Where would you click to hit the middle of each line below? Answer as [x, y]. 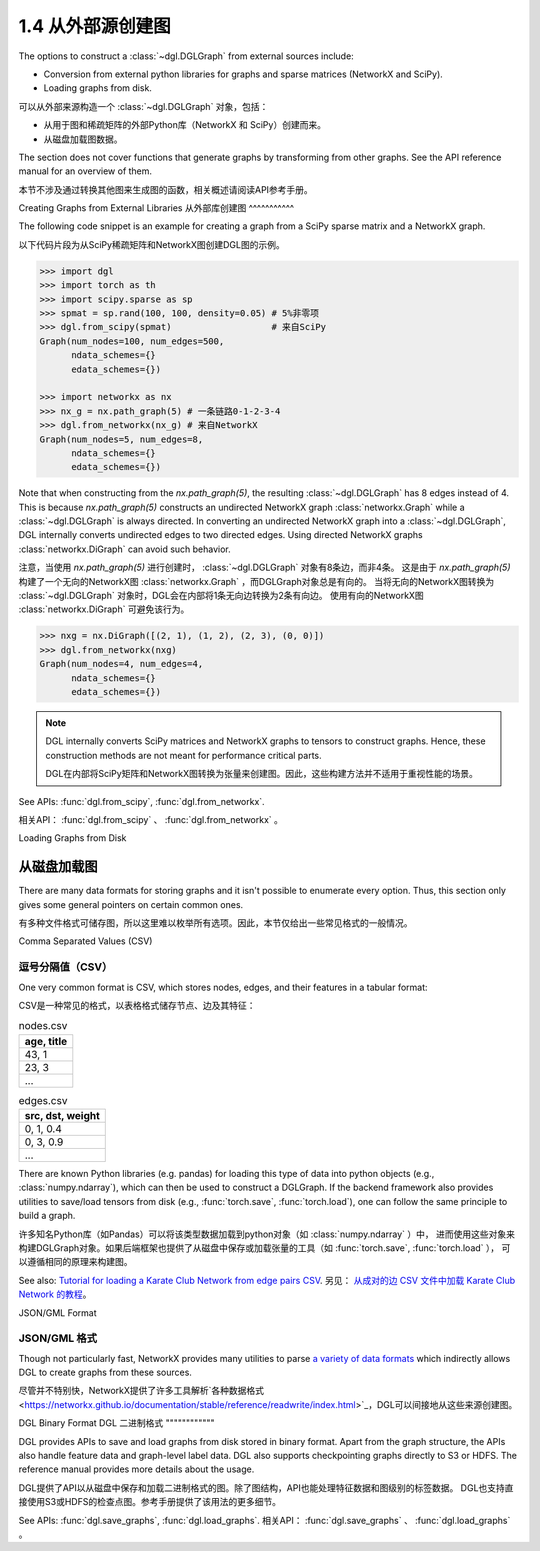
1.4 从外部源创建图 [94, 26]
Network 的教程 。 [55, 1294]
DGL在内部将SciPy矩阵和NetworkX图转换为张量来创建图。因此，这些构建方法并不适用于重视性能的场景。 [262, 774]
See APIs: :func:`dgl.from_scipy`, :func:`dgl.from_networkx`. [141, 801]
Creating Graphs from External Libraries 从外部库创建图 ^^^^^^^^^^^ [156, 208]
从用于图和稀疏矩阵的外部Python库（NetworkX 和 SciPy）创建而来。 [185, 125]
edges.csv [43, 1100]
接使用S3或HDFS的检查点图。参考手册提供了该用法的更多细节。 [150, 1502]
